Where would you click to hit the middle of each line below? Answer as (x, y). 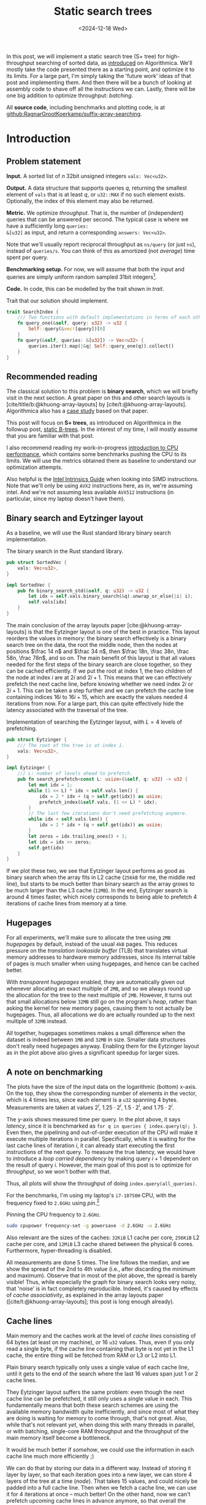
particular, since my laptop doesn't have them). (66, 499)
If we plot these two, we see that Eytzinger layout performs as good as (96, 871)
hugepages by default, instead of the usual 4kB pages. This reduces (92, 944)
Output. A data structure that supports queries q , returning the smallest (97, 188)
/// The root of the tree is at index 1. (71, 745)
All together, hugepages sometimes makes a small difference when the (96, 1033)
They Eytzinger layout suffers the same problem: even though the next (95, 1392)
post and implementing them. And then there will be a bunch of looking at (99, 82)
